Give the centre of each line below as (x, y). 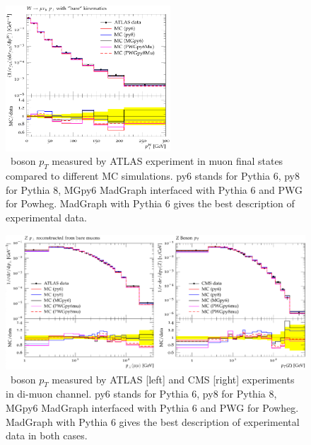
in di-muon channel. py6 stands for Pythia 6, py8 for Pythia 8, (141, 394)
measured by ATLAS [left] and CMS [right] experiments (173, 379)
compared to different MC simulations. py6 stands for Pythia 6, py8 (153, 176)
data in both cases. (47, 435)
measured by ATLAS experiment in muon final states (168, 161)
